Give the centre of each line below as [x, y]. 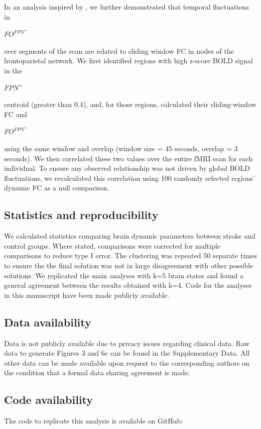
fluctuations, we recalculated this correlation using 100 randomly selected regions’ [129, 178]
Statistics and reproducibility [81, 215]
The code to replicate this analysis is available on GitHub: [94, 421]
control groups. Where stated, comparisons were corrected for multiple [112, 245]
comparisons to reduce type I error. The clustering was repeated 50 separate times [130, 255]
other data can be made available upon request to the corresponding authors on [127, 362]
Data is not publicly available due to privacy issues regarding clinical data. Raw [127, 343]
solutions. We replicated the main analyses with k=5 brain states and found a [124, 275]
